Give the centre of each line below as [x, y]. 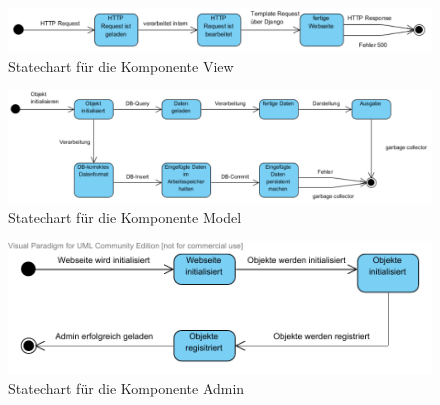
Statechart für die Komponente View [121, 65]
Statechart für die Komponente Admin [126, 387]
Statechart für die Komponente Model [125, 216]
